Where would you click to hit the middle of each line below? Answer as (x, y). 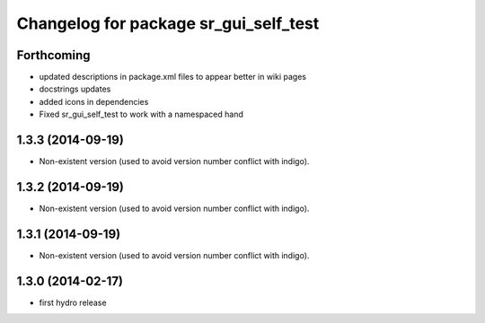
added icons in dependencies (94, 101)
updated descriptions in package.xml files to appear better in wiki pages (173, 77)
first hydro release (73, 302)
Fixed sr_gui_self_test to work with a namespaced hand (141, 114)
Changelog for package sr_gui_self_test (168, 23)
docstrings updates (75, 89)
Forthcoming (53, 55)
